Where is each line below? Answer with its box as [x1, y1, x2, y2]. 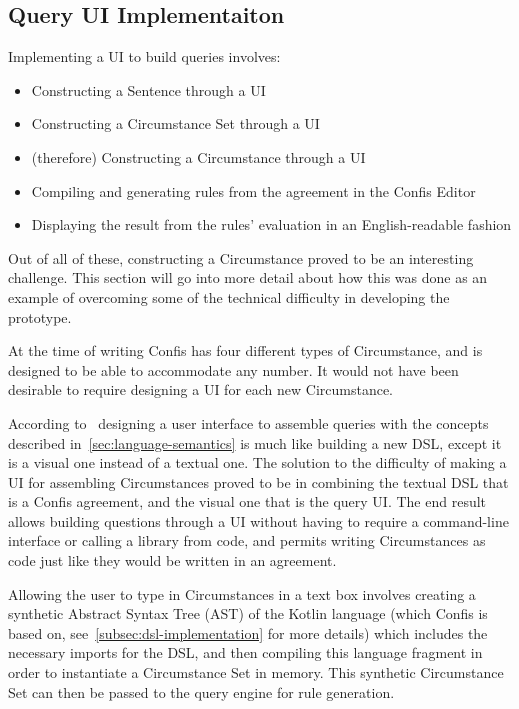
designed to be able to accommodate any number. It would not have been [8, 359, 459, 380]
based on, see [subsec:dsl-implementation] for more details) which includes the [8, 622, 488, 643]
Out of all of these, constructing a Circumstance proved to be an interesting [8, 247, 474, 268]
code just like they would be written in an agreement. [8, 550, 337, 571]
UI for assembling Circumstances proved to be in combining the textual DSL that [8, 471, 509, 492]
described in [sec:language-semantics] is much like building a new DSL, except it [8, 432, 502, 453]
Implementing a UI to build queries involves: [8, 46, 281, 67]
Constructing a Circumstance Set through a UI [31, 113, 320, 134]
